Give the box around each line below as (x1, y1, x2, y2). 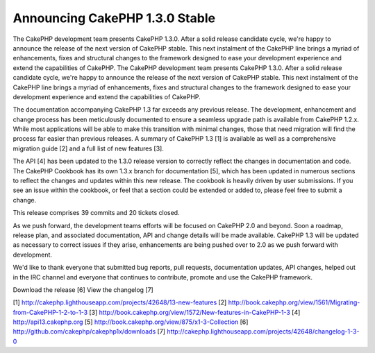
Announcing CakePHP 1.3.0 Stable (12, 10, 215, 26)
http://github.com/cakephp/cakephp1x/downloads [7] (12, 327, 166, 336)
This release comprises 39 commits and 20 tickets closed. (12, 209, 180, 217)
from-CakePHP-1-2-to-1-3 (12, 308, 88, 316)
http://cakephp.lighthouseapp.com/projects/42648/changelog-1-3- (167, 327, 360, 336)
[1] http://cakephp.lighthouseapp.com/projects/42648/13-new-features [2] (12, 298, 227, 307)
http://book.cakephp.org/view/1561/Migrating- (228, 298, 360, 307)
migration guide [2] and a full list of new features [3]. (12, 144, 165, 153)
